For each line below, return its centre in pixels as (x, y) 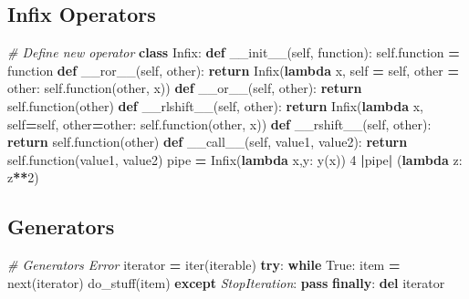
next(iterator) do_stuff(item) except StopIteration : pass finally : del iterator (226, 282)
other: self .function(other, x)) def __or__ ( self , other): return (185, 88)
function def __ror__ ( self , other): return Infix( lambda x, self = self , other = (234, 70)
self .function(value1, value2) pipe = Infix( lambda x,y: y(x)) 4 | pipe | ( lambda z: (235, 159)
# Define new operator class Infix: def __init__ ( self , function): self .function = (234, 52)
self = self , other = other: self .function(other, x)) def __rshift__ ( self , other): (219, 124)
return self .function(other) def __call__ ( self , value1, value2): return (208, 142)
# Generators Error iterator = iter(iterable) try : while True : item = (204, 265)
